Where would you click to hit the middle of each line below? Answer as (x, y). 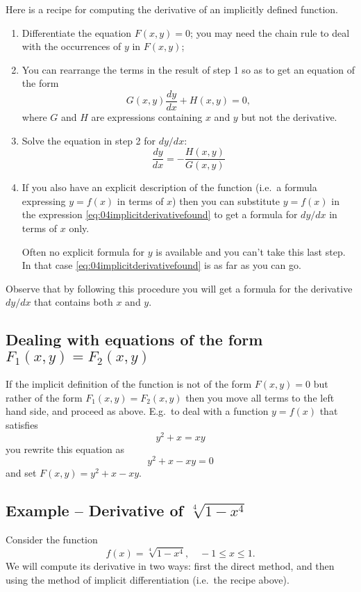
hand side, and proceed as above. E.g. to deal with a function (137, 411)
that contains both (74, 302)
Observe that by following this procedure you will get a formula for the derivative (179, 288)
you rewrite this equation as (65, 449)
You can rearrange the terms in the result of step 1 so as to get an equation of (188, 69)
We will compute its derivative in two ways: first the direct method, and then (170, 565)
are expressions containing (147, 117)
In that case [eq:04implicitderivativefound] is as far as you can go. (161, 265)
